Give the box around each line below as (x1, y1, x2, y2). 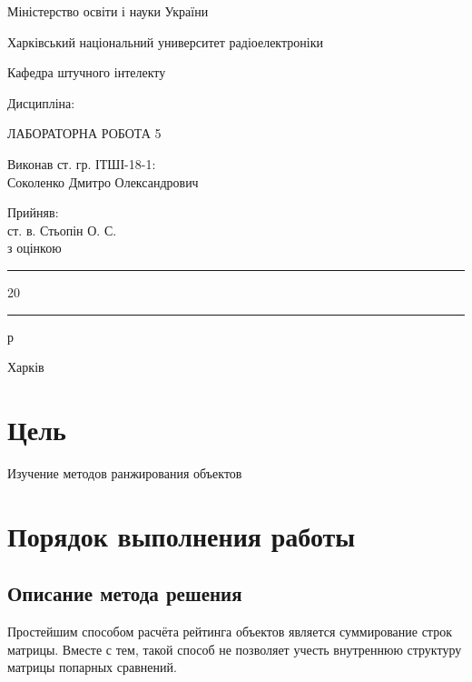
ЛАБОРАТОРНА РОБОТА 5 (7, 124, 162, 143)
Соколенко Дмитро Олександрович (7, 172, 199, 191)
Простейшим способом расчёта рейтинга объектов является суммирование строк (7, 622, 452, 641)
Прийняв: (7, 203, 59, 222)
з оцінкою (7, 238, 62, 257)
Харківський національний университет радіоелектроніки (7, 32, 323, 51)
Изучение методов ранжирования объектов (7, 463, 242, 482)
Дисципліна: (7, 93, 75, 112)
